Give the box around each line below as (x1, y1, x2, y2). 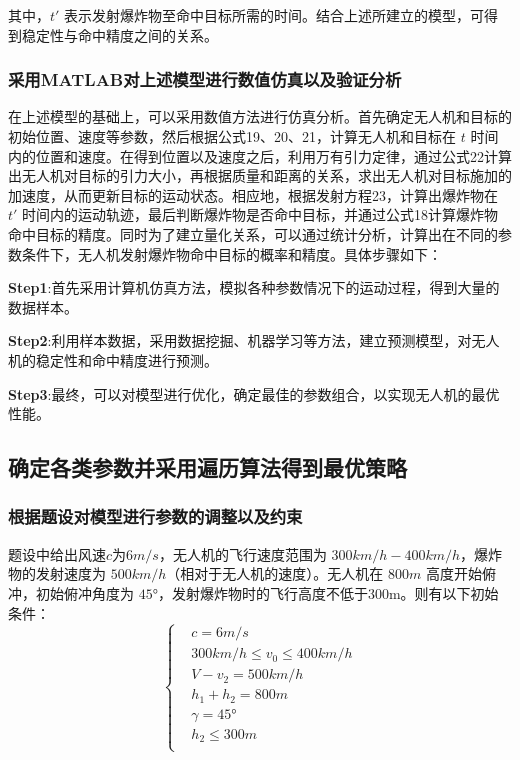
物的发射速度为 (8, 563, 106, 584)
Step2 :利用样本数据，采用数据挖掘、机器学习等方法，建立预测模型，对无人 (8, 330, 500, 351)
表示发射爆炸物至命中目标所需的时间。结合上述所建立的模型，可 (64, 5, 485, 25)
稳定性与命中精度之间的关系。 (21, 24, 218, 45)
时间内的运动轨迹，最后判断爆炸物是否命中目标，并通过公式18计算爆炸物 (22, 204, 499, 225)
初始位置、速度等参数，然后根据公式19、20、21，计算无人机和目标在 (8, 126, 456, 146)
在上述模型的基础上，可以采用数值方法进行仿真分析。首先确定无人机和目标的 (8, 106, 512, 127)
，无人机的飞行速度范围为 (158, 543, 327, 564)
